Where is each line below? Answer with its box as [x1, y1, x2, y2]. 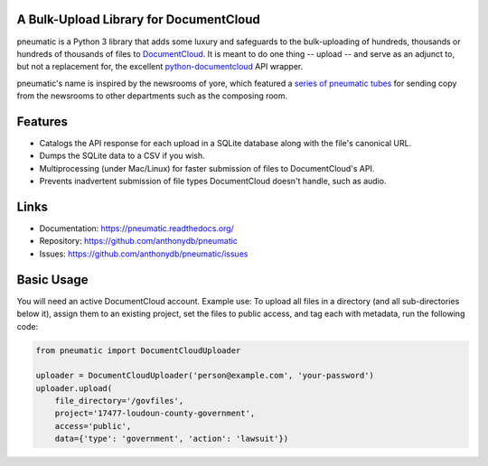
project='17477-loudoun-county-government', [54, 408, 256, 419]
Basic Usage [16, 272, 89, 287]
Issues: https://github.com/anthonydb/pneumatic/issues [39, 248, 249, 259]
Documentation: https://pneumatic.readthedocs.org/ [39, 223, 234, 234]
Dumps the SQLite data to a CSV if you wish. [39, 150, 205, 162]
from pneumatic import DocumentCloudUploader [35, 345, 241, 356]
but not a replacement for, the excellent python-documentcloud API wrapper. [16, 61, 304, 72]
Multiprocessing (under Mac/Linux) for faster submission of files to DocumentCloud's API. [39, 163, 375, 173]
